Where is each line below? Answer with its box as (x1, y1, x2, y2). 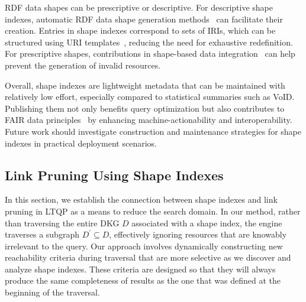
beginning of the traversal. (5, 286, 100, 298)
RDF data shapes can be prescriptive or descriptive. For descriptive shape (5, 1, 273, 13)
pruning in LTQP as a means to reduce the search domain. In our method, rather (5, 204, 301, 217)
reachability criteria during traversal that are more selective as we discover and (5, 251, 291, 264)
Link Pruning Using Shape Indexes (5, 165, 224, 184)
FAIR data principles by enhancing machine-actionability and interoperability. (5, 113, 292, 126)
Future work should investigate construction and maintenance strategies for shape (5, 125, 301, 137)
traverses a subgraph (5, 228, 79, 241)
